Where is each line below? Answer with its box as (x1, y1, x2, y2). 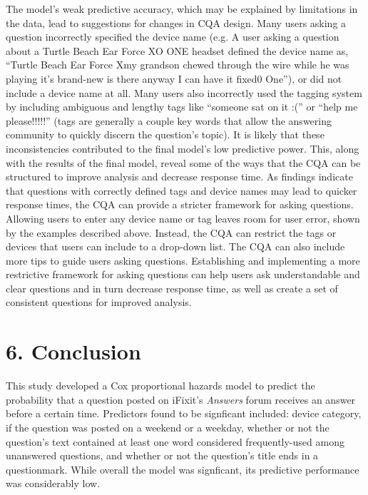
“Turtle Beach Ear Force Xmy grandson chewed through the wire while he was (6, 57, 349, 72)
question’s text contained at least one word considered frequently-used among (6, 434, 344, 449)
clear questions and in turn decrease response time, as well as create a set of (6, 280, 338, 295)
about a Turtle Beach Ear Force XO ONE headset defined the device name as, (6, 43, 349, 58)
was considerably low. (6, 476, 101, 491)
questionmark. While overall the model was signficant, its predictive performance (6, 461, 359, 476)
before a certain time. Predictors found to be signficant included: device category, (6, 406, 362, 421)
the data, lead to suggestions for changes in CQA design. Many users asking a (6, 15, 347, 30)
